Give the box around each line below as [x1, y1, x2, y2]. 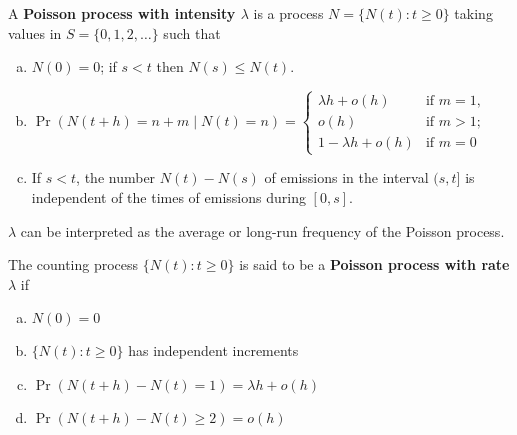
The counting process [8, 254, 139, 275]
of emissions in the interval [264, 167, 429, 188]
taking [454, 3, 493, 23]
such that [163, 22, 221, 43]
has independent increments [128, 340, 299, 361]
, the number [76, 167, 156, 188]
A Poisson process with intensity [8, 3, 236, 23]
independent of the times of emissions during [31, 186, 306, 207]
